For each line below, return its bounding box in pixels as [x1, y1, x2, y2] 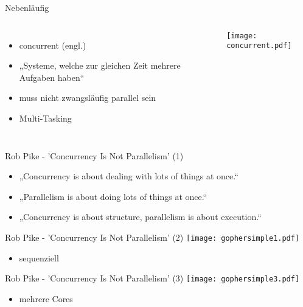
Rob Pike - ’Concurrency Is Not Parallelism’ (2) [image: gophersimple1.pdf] [5, 230, 300, 243]
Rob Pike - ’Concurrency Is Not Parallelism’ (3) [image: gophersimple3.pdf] [5, 272, 300, 285]
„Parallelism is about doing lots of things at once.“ [19, 190, 207, 202]
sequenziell [19, 251, 59, 264]
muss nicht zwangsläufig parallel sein [19, 91, 156, 104]
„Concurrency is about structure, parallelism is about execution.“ [19, 210, 262, 223]
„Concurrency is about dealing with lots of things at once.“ [19, 170, 239, 182]
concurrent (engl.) [19, 38, 86, 51]
